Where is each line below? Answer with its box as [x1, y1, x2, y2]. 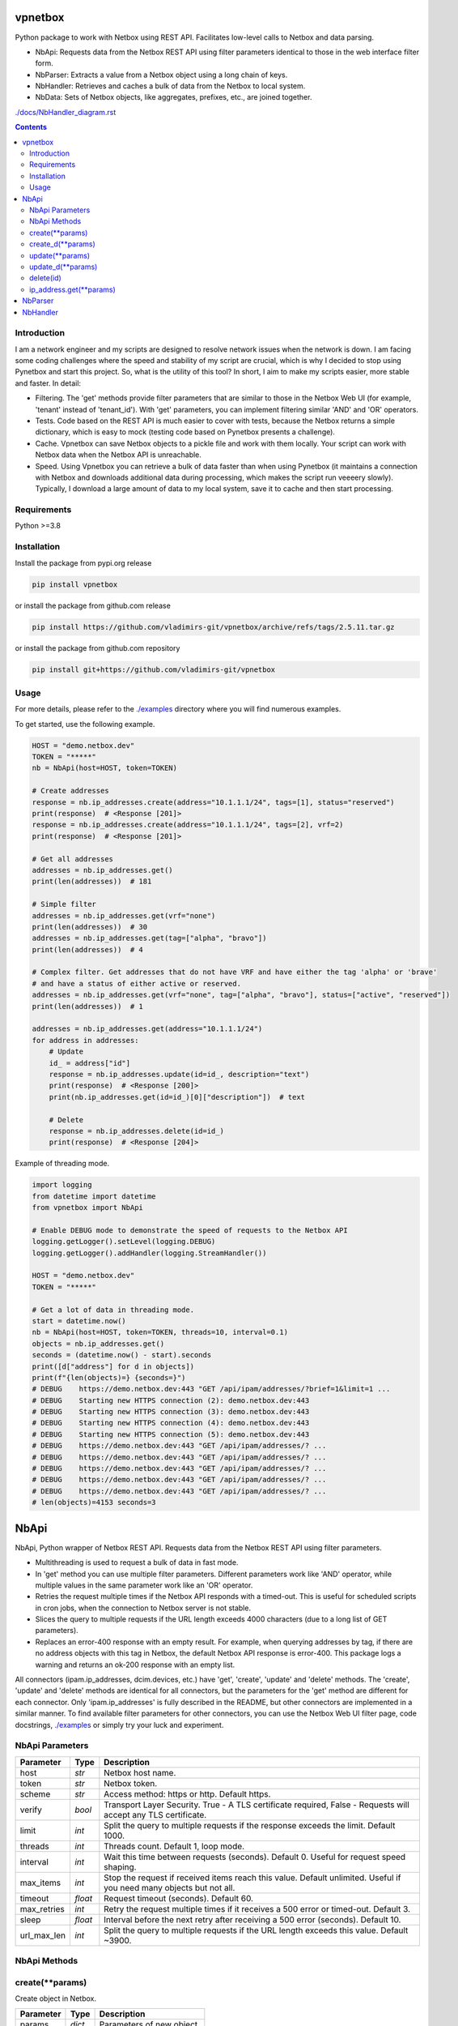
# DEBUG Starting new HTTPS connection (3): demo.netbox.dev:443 [32, 1407, 310, 1417]
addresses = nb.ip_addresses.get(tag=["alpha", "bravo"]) [32, 934, 267, 943]
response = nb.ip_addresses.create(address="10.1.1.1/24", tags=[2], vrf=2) [32, 820, 344, 830]
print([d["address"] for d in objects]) [32, 1361, 194, 1371]
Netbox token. [104, 1777, 158, 1789]
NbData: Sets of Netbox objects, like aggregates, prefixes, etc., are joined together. [35, 92, 312, 102]
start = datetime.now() [32, 1316, 127, 1325]
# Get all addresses [32, 854, 113, 863]
